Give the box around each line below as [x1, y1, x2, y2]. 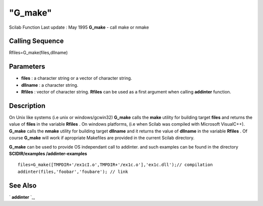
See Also [9, 181, 37, 189]
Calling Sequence [9, 37, 64, 45]
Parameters [9, 62, 45, 71]
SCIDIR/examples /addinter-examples [9, 151, 87, 156]
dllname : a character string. [21, 82, 78, 88]
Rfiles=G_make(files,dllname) [9, 50, 68, 56]
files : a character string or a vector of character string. [21, 75, 132, 81]
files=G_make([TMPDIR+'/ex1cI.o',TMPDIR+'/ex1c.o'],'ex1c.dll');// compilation [18, 162, 213, 168]
